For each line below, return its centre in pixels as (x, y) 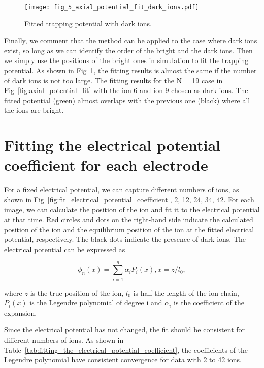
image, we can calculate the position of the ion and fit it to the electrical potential (132, 209)
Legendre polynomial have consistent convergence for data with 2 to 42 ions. (123, 360)
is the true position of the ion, (77, 293)
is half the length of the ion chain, (186, 293)
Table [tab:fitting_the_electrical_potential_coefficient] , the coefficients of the (126, 349)
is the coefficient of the (209, 303)
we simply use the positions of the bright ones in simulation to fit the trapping (126, 60)
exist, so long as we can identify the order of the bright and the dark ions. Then (128, 50)
